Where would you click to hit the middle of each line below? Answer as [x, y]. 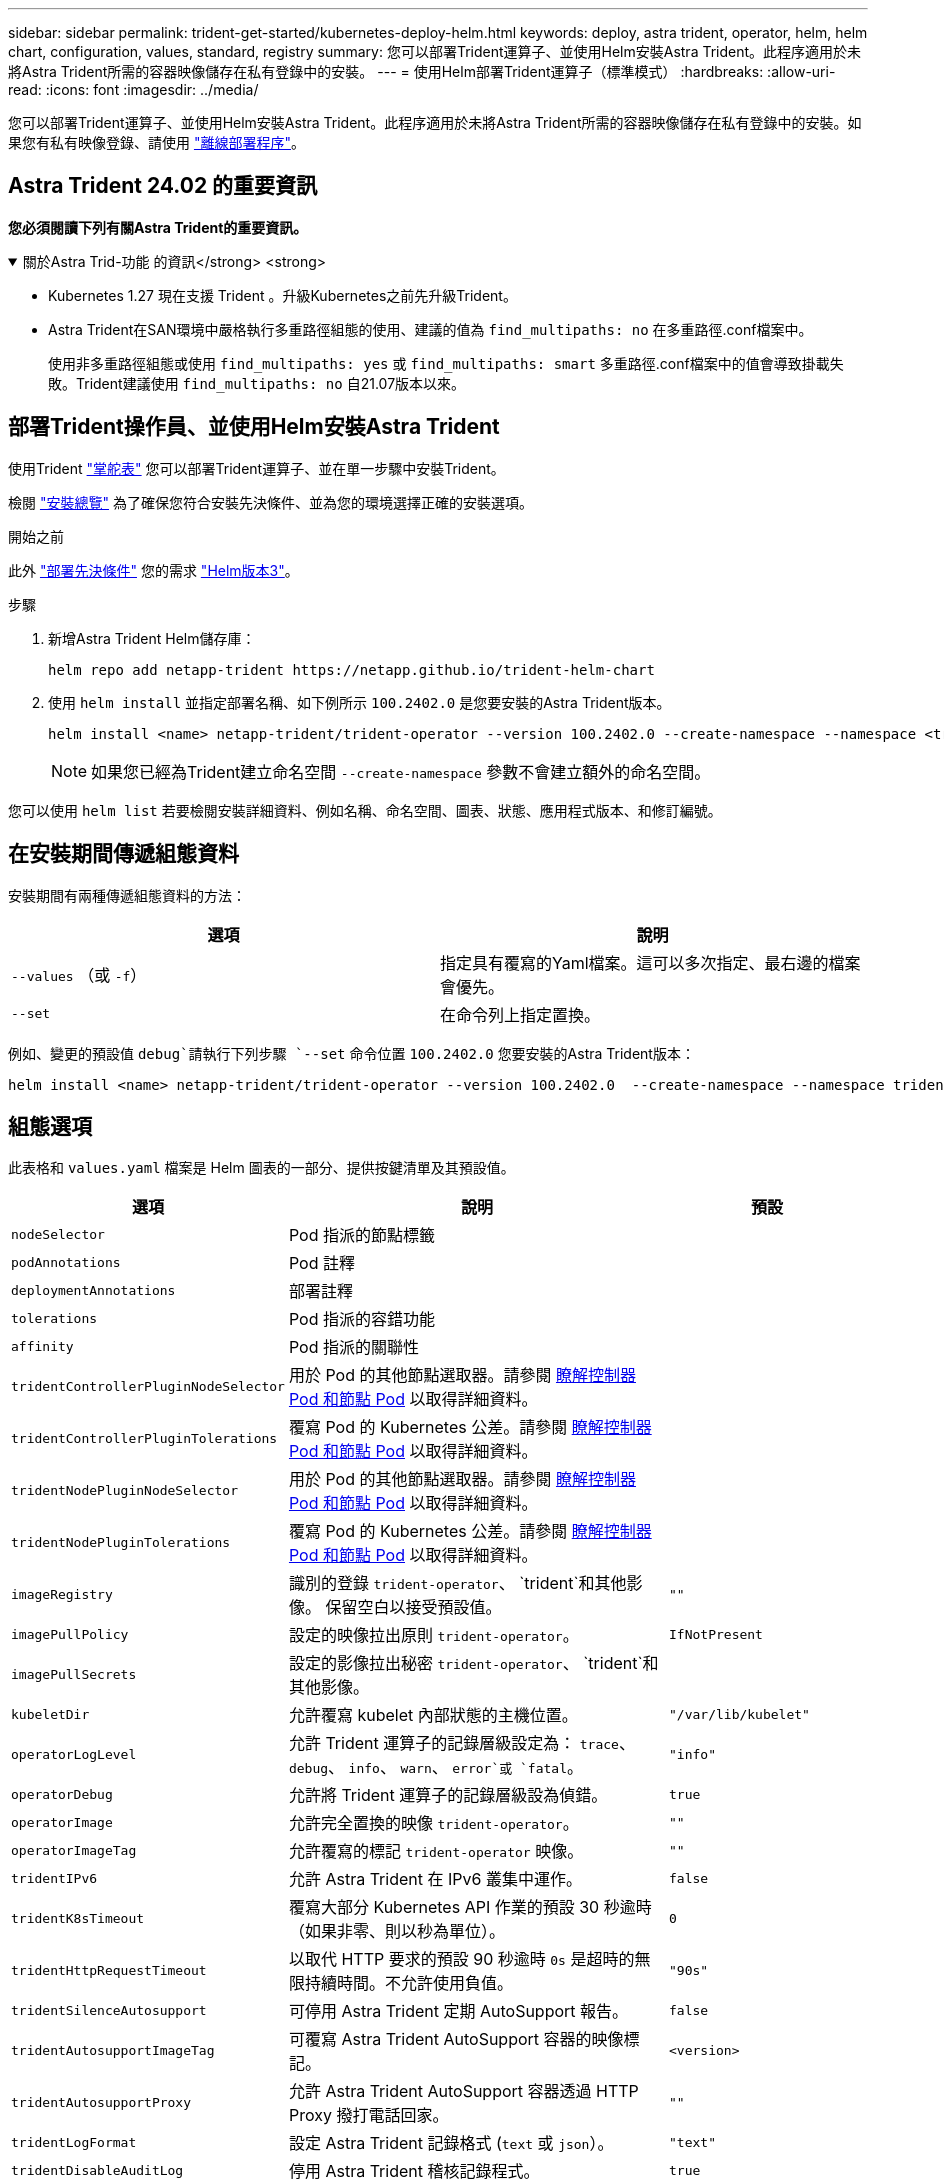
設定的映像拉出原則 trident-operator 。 [433, 1635]
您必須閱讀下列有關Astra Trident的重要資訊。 [158, 227]
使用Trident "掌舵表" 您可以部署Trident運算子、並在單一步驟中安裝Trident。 [256, 468]
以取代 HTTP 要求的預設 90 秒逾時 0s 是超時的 [461, 1959]
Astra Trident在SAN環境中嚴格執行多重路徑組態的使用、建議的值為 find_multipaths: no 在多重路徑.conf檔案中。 [430, 329]
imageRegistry [62, 1594]
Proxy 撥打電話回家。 [368, 2115]
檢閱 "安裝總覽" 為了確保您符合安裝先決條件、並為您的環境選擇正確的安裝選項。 [270, 502]
